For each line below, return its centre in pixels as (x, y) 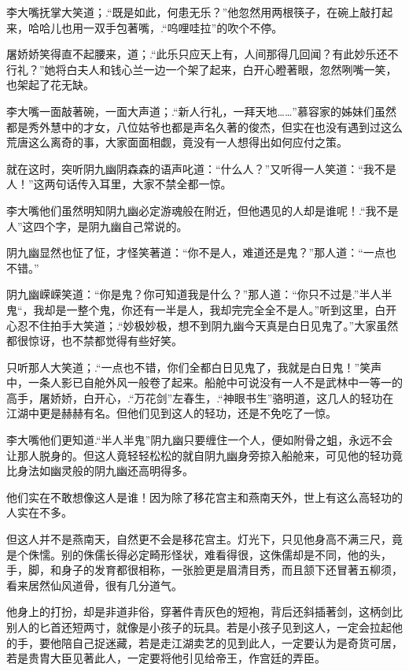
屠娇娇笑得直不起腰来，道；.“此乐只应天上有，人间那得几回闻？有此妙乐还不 (203, 54)
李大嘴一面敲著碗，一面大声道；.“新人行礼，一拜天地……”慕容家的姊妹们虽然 (201, 111)
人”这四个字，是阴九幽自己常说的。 (97, 226)
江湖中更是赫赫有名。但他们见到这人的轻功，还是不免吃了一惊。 (171, 413)
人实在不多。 (39, 512)
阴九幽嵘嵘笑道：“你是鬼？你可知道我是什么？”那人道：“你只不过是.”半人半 (199, 294)
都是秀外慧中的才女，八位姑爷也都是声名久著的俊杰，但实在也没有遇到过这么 (204, 126)
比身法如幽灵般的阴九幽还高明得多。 (100, 471)
